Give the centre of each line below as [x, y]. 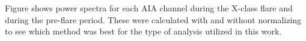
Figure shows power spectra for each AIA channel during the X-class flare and [149, 8]
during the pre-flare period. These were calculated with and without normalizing [153, 19]
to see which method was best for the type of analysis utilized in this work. [143, 31]
